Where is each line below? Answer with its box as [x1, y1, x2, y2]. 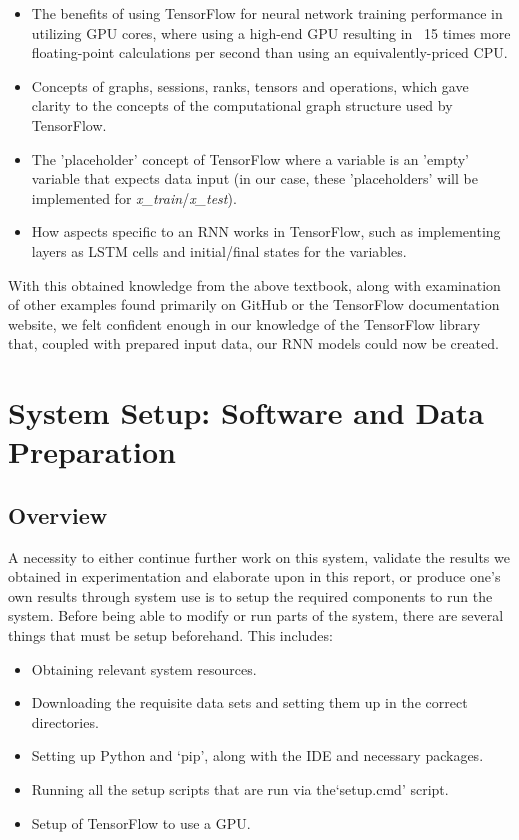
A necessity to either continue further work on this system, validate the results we [8, 546, 510, 567]
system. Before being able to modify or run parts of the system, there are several [8, 605, 504, 626]
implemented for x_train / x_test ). [31, 187, 237, 208]
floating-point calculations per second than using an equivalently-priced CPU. [31, 42, 508, 63]
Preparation [8, 431, 176, 472]
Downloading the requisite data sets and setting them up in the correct [31, 692, 468, 713]
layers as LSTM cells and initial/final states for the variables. [31, 240, 407, 261]
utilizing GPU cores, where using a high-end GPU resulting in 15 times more [31, 22, 511, 43]
